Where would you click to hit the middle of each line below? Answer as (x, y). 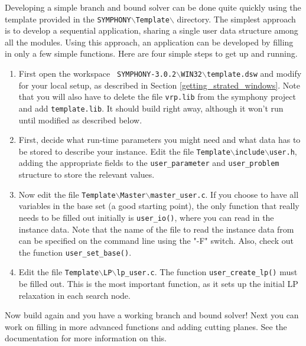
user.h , (283, 151)
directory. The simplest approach (236, 19)
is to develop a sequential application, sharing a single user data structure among (152, 30)
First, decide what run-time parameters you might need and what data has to (159, 140)
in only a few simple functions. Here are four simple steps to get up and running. (151, 53)
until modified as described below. (80, 120)
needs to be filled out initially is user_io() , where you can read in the (146, 217)
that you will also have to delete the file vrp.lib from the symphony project (157, 97)
